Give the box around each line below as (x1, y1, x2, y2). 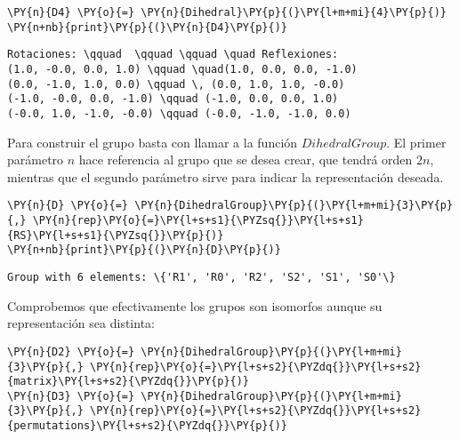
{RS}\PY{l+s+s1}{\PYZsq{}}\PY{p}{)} (7, 228, 224, 242)
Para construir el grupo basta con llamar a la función (7, 132, 298, 151)
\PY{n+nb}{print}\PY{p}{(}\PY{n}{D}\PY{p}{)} (7, 243, 281, 257)
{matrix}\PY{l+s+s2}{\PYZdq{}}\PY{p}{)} (7, 375, 250, 388)
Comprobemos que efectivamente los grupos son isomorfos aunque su (7, 296, 382, 315)
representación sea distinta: (7, 314, 155, 332)
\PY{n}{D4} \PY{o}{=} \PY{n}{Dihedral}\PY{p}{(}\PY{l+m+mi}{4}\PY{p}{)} (7, 6, 447, 19)
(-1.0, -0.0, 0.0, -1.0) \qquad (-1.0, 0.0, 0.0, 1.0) (7, 92, 339, 106)
